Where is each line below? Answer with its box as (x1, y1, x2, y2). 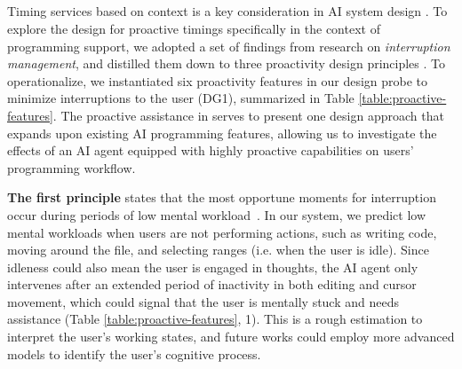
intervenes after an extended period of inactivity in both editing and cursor (7, 275, 417, 294)
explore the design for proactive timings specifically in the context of (7, 19, 380, 37)
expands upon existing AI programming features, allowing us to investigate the (7, 123, 437, 142)
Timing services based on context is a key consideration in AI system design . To (7, 2, 448, 20)
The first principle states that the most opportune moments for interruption (7, 188, 436, 207)
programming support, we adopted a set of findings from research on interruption (7, 36, 450, 55)
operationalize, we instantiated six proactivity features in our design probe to (7, 71, 428, 90)
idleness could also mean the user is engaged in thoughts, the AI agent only (7, 257, 418, 276)
